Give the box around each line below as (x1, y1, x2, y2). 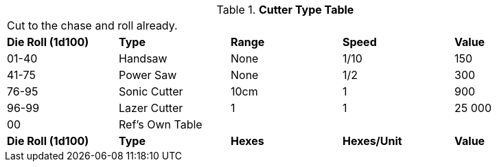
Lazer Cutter (119, 101, 183, 115)
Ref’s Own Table (119, 118, 203, 131)
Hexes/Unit (343, 134, 402, 148)
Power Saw (119, 68, 177, 82)
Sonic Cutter (119, 85, 183, 98)
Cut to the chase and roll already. (7, 19, 178, 32)
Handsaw (119, 52, 167, 65)
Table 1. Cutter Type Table (216, 3, 354, 16)
